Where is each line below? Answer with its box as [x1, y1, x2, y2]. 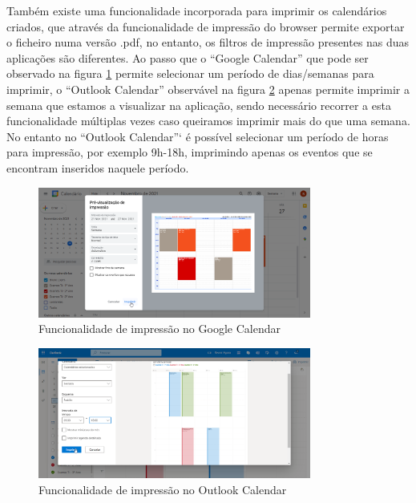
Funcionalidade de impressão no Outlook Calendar [38, 481, 287, 497]
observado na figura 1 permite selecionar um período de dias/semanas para [6, 65, 374, 82]
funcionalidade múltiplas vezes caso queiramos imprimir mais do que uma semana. [6, 112, 410, 129]
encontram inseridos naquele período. [6, 159, 189, 176]
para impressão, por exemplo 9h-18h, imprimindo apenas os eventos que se [6, 144, 373, 160]
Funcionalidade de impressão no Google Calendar [38, 320, 281, 337]
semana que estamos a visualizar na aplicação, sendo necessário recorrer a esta [6, 96, 391, 113]
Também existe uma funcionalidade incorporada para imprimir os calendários [6, 2, 387, 18]
